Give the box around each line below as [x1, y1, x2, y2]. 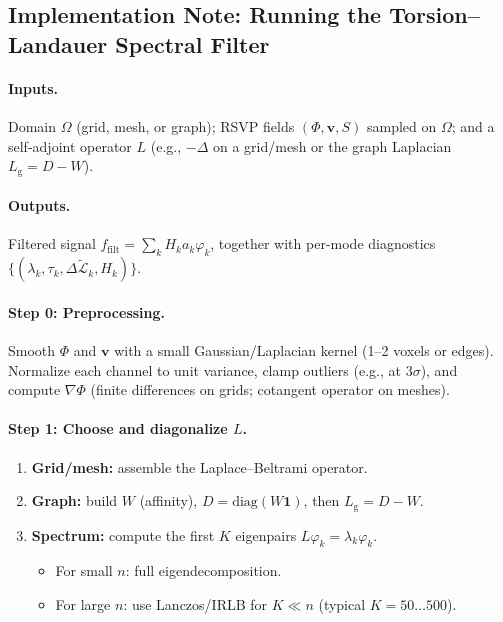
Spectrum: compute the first [31, 524, 215, 545]
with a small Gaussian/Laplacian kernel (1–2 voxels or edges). [114, 340, 494, 360]
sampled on [366, 115, 437, 136]
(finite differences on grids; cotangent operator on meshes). [90, 379, 450, 400]
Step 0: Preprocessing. [8, 301, 166, 322]
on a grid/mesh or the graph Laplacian [212, 135, 452, 156]
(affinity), [139, 490, 198, 511]
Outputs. [8, 195, 71, 216]
